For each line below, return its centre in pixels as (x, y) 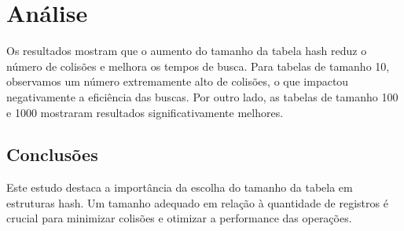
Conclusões (52, 154)
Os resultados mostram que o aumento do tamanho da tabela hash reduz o (187, 51)
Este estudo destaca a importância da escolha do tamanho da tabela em (180, 187)
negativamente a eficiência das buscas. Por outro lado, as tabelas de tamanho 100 (202, 96)
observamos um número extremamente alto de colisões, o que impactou (178, 81)
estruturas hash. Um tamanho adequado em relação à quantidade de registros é (197, 202)
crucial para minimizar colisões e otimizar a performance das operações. (179, 218)
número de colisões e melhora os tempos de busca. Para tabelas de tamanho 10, (198, 66)
